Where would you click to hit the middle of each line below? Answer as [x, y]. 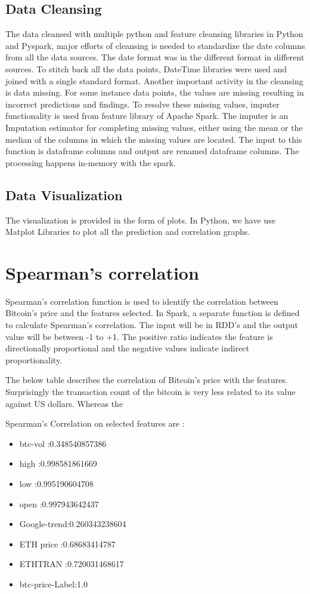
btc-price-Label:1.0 [53, 584]
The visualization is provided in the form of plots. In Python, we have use [140, 220]
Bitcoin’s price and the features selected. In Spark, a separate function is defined [153, 313]
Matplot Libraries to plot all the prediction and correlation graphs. [128, 232]
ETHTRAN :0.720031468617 [72, 564]
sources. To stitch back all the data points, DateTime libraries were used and [146, 68]
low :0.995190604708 [56, 483]
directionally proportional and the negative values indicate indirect [128, 348]
